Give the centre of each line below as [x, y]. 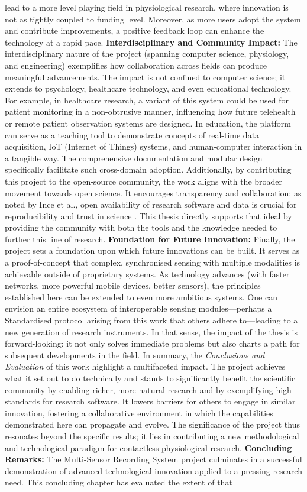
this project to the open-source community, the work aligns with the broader [144, 181]
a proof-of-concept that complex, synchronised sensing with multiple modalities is [153, 262]
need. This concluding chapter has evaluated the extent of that [119, 482]
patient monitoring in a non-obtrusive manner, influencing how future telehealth [150, 111]
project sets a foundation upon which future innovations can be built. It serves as [152, 250]
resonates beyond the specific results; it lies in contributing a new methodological [152, 436]
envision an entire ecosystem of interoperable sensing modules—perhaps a [138, 308]
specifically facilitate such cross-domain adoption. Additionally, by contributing [148, 169]
